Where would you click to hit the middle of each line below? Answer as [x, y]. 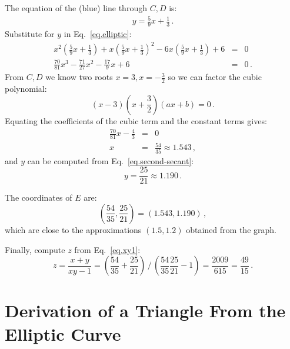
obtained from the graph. [231, 229]
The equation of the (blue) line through [76, 8]
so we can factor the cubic [215, 77]
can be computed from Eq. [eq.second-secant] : [111, 160]
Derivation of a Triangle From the [145, 310]
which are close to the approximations [73, 229]
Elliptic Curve [63, 333]
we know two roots [79, 77]
